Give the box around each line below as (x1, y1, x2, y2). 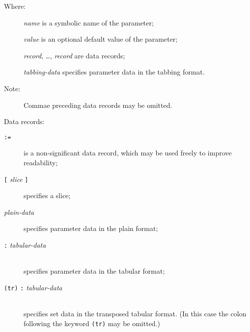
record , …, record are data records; (24, 50, 125, 60)
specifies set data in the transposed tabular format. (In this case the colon (24, 308, 247, 319)
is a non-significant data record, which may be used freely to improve (24, 148, 232, 158)
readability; (24, 157, 58, 167)
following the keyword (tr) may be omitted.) (24, 318, 160, 328)
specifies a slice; (24, 190, 71, 201)
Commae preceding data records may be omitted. (24, 100, 172, 110)
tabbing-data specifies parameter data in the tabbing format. (24, 67, 205, 77)
